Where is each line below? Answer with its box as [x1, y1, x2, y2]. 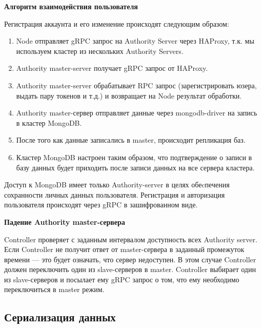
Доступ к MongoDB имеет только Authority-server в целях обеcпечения [4, 179, 230, 190]
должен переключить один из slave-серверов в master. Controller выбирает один [4, 264, 256, 275]
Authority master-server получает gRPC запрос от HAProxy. [16, 63, 208, 73]
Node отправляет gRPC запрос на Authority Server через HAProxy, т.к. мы [16, 35, 254, 46]
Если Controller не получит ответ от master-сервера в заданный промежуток [4, 244, 245, 255]
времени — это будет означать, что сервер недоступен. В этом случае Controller [4, 254, 256, 264]
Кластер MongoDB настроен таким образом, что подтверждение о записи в [16, 151, 252, 162]
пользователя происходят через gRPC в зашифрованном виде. [4, 199, 198, 210]
